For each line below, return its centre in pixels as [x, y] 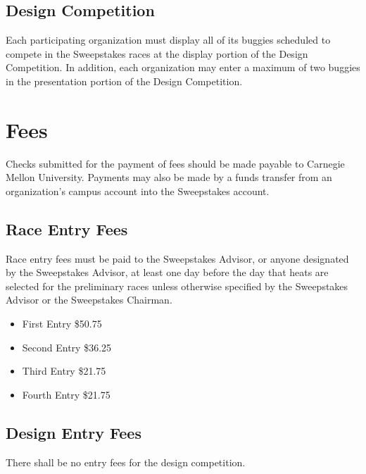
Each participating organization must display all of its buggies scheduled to [168, 40]
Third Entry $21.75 [64, 371]
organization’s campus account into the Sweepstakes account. [138, 191]
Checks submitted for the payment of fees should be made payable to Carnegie [175, 163]
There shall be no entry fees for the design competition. [126, 462]
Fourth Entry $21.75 [66, 394]
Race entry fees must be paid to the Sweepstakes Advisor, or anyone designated [177, 258]
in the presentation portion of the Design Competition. [124, 81]
